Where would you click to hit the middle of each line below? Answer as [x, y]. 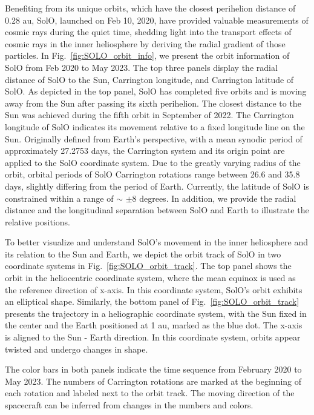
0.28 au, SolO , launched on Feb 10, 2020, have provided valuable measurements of [157, 20]
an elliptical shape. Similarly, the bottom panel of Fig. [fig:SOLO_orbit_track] [152, 301]
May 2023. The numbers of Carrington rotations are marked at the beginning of [153, 381]
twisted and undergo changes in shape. [77, 349]
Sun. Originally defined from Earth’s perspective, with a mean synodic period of [154, 138]
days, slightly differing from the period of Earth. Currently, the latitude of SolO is [157, 186]
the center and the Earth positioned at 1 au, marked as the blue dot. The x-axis [154, 325]
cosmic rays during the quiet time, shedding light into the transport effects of [148, 32]
